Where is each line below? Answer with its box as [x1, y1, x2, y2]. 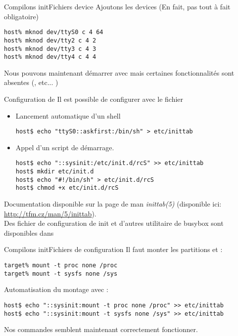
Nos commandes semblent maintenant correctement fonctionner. [4, 324, 198, 335]
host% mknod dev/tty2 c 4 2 [4, 37, 96, 44]
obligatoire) [4, 11, 39, 21]
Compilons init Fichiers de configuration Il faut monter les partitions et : [4, 244, 223, 254]
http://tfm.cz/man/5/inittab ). [4, 208, 96, 218]
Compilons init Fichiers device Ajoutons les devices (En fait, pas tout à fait [4, 1, 231, 11]
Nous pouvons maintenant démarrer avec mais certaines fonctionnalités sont [4, 67, 235, 78]
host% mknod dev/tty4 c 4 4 [4, 53, 96, 61]
